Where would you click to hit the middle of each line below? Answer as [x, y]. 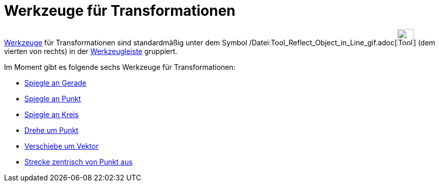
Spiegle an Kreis [52, 114]
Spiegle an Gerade [55, 83]
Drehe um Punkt [51, 130]
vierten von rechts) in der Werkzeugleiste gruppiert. [91, 51]
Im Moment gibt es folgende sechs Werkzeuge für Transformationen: [120, 67]
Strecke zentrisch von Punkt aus [79, 162]
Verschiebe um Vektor [62, 146]
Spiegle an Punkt [53, 98]
